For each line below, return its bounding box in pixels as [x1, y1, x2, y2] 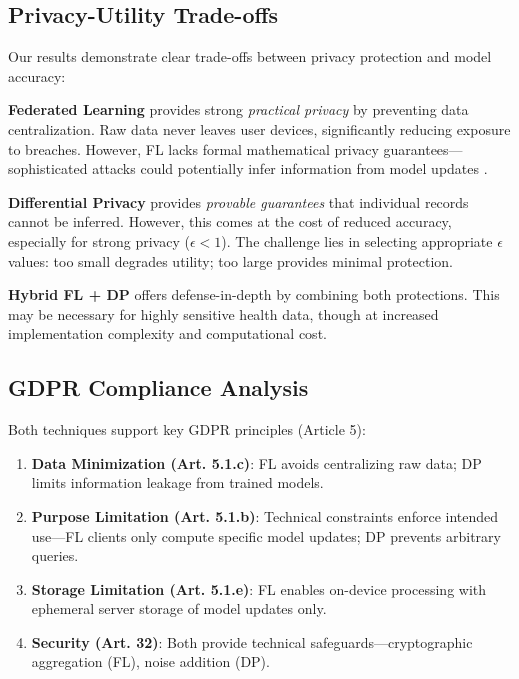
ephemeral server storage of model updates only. [31, 598, 327, 619]
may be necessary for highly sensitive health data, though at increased [8, 303, 439, 324]
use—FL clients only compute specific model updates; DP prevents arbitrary [31, 525, 501, 546]
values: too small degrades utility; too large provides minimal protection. [8, 250, 453, 271]
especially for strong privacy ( [8, 230, 190, 251]
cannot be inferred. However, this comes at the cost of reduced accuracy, [8, 211, 452, 232]
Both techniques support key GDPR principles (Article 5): [8, 419, 366, 440]
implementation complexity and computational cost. [8, 323, 327, 344]
